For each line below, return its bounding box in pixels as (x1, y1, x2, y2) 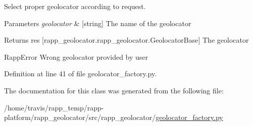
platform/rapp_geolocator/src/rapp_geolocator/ (4, 112, 156, 122)
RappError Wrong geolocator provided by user (4, 51, 148, 62)
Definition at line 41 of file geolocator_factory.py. (4, 68, 157, 79)
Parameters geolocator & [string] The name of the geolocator (4, 18, 191, 28)
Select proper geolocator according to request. (4, 1, 146, 11)
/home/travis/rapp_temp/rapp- (4, 102, 104, 112)
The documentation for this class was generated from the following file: (4, 85, 224, 95)
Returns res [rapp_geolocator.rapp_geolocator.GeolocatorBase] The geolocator (4, 35, 249, 45)
